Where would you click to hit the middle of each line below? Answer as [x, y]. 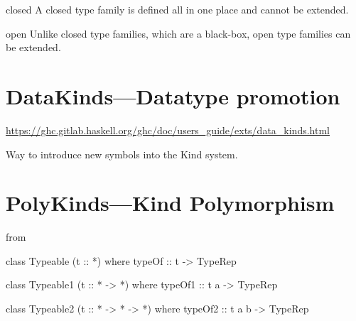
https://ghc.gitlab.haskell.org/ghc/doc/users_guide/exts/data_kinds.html [168, 130]
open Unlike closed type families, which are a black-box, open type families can [178, 33]
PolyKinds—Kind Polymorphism [170, 203]
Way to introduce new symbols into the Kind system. [122, 154]
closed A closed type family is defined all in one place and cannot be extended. [177, 9]
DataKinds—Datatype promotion [173, 96]
